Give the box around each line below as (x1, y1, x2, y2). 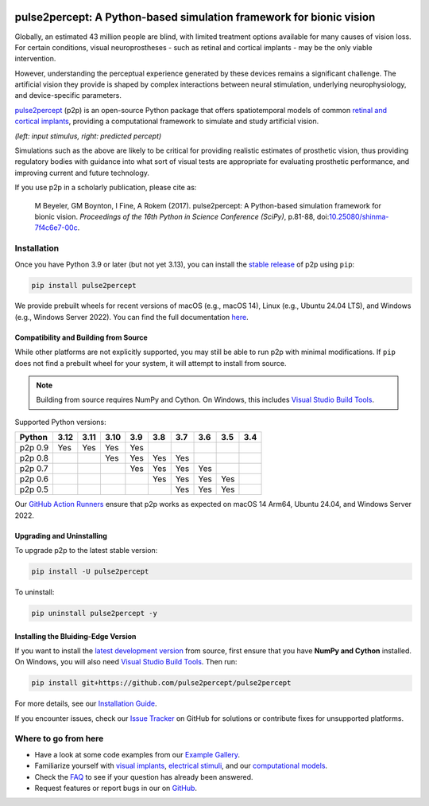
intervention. (14, 54, 56, 64)
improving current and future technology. (14, 168, 150, 177)
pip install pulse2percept (31, 281, 137, 290)
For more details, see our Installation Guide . (14, 699, 158, 708)
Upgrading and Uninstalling (14, 531, 107, 540)
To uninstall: (14, 587, 55, 597)
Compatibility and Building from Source (14, 333, 149, 342)
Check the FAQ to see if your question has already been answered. (34, 772, 253, 781)
